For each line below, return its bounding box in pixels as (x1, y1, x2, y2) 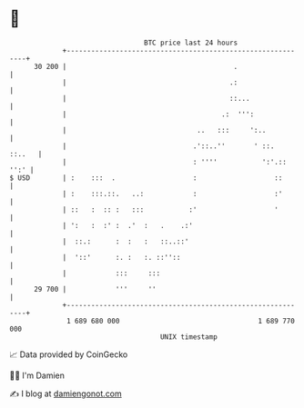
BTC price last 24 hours (144, 38, 238, 47)
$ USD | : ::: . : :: (9, 173, 283, 183)
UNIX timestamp (159, 332, 218, 342)
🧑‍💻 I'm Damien (9, 370, 66, 381)
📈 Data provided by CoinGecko (9, 349, 128, 360)
